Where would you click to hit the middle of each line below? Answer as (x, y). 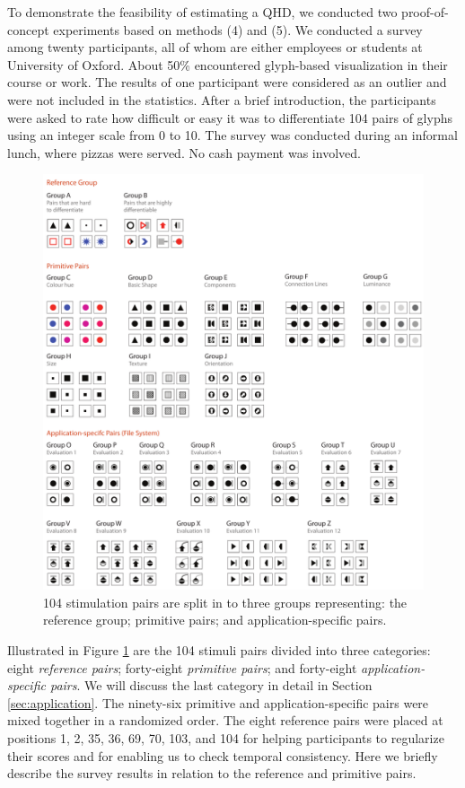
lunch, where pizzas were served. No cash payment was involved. (184, 152)
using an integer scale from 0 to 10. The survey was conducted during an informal (232, 135)
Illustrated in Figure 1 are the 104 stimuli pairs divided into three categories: (219, 649)
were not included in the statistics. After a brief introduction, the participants (222, 99)
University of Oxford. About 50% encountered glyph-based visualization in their (228, 64)
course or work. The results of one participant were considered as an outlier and (227, 82)
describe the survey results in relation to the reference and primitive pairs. (212, 773)
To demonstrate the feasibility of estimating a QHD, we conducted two (202, 12)
